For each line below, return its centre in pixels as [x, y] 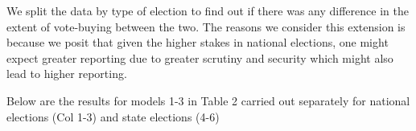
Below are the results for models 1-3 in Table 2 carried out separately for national [208, 100]
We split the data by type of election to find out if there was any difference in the [208, 10]
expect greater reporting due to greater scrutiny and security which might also [200, 57]
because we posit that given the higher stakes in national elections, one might [198, 42]
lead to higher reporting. [67, 74]
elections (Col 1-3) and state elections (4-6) [113, 116]
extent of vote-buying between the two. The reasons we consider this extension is [206, 26]
